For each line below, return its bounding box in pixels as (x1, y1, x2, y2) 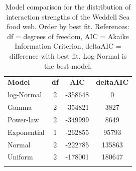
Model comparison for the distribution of (5, 2, 131, 12)
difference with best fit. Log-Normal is (9, 50, 127, 61)
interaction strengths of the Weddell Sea (6, 11, 130, 22)
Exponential (8, 126, 45, 137)
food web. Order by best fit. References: (7, 21, 129, 32)
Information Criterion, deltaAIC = (15, 41, 121, 51)
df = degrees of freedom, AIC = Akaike (7, 31, 129, 41)
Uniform (8, 151, 33, 162)
